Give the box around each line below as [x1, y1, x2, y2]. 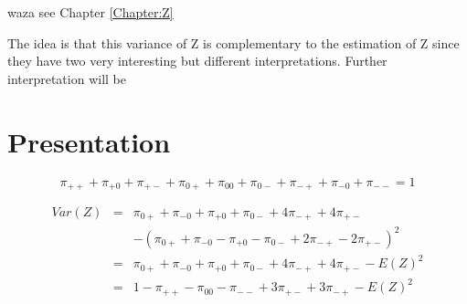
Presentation [7, 122, 171, 160]
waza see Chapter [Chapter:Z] [7, 3, 174, 21]
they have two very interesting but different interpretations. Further [7, 51, 387, 70]
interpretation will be [7, 68, 126, 88]
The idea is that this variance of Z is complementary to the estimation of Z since [7, 33, 460, 52]
